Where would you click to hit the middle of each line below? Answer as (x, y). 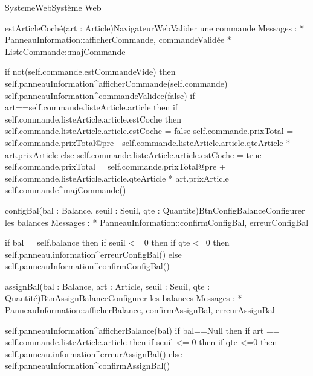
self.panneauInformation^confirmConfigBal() (87, 266)
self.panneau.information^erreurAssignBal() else (94, 353)
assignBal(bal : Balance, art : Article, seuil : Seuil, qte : (108, 286)
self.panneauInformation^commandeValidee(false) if (100, 95)
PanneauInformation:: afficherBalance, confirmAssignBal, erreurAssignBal (140, 310)
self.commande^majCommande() (66, 190)
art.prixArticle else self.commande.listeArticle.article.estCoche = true (133, 154)
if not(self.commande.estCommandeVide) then (90, 72)
